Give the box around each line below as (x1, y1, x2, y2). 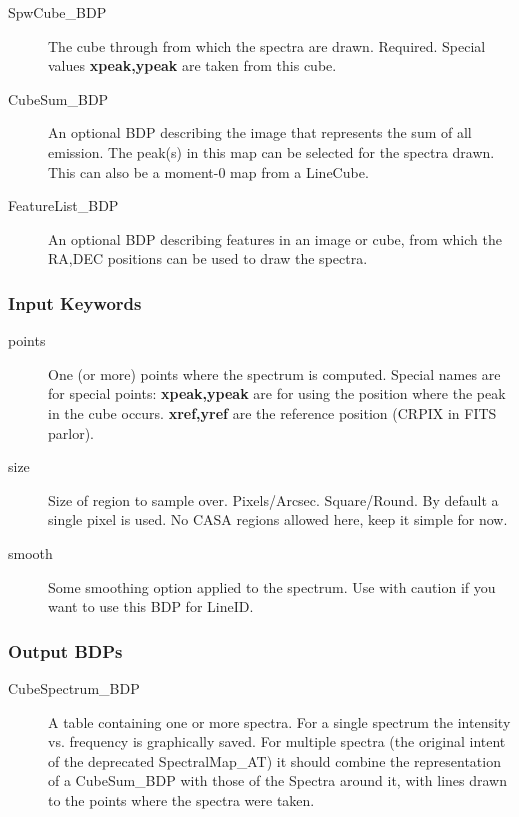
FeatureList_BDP (8, 195, 119, 216)
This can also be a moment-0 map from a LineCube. (48, 161, 369, 182)
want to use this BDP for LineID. (48, 596, 254, 617)
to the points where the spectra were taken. (48, 789, 315, 810)
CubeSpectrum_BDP (8, 677, 140, 698)
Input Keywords (8, 290, 142, 315)
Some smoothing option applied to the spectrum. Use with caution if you (48, 576, 496, 597)
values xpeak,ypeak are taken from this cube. (48, 55, 337, 76)
